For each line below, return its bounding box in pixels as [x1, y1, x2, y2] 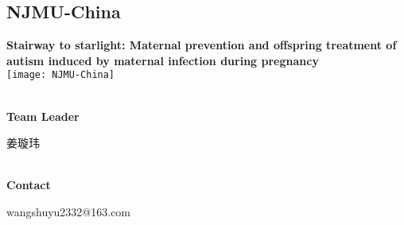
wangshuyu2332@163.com [6, 204, 131, 220]
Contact [6, 177, 51, 193]
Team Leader [6, 107, 80, 124]
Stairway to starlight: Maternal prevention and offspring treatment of [6, 37, 397, 53]
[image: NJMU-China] [6, 69, 115, 81]
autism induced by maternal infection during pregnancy [6, 52, 319, 68]
